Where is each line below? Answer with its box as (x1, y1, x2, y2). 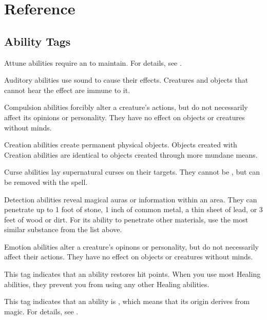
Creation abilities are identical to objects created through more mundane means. (4, 149, 258, 160)
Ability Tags (4, 33, 71, 49)
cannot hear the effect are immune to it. (4, 84, 130, 95)
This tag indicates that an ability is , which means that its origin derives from (4, 296, 250, 307)
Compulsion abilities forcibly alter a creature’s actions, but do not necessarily (4, 102, 248, 112)
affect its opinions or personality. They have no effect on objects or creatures (4, 111, 245, 122)
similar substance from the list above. (4, 224, 122, 235)
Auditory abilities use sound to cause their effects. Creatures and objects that (4, 74, 249, 85)
